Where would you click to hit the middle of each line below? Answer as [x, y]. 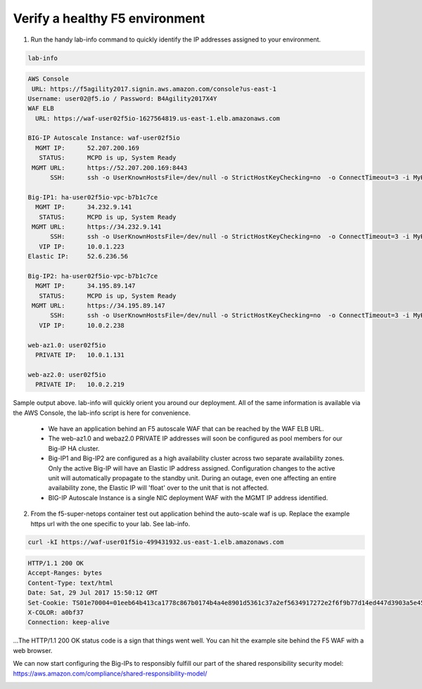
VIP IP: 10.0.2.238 [82, 325]
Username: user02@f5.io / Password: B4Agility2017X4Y [122, 98]
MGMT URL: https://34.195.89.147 [98, 306]
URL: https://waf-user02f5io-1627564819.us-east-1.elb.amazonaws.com [158, 118]
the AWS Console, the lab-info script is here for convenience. [102, 413]
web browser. [33, 650]
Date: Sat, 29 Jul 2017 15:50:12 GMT [93, 593]
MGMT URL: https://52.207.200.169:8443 [110, 168]
